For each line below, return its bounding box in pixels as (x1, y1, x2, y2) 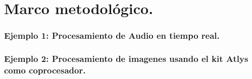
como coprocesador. (4, 64, 86, 76)
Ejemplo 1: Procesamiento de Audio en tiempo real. (4, 29, 220, 42)
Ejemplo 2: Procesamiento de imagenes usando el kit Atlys (4, 52, 248, 65)
